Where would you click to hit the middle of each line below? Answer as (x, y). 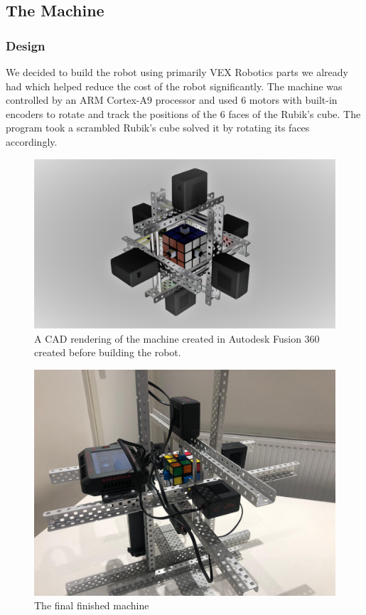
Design (26, 45)
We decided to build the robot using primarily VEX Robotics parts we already (177, 72)
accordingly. (32, 141)
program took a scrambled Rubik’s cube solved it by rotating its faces (158, 128)
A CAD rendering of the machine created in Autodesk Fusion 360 (177, 338)
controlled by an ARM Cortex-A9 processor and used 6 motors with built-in (172, 100)
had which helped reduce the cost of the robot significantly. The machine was (174, 86)
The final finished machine (92, 605)
